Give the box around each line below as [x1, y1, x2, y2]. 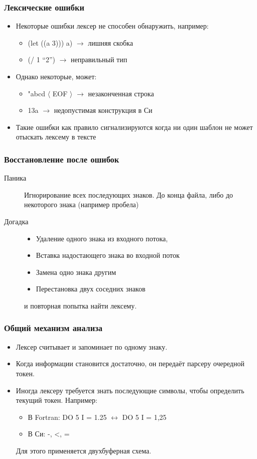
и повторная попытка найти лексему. [24, 300, 137, 311]
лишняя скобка [88, 37, 133, 48]
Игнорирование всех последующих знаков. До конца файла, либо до [24, 189, 233, 200]
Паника [4, 173, 27, 183]
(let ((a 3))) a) [28, 37, 73, 48]
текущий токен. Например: [16, 395, 97, 405]
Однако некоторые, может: [16, 71, 97, 81]
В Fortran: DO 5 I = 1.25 [28, 411, 107, 422]
